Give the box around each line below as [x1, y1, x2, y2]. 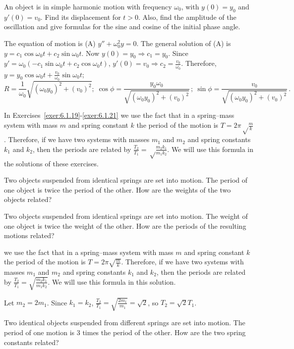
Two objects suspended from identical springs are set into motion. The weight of [4, 211, 248, 221]
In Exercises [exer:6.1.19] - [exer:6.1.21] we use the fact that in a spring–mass [4, 110, 235, 120]
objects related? [4, 194, 52, 204]
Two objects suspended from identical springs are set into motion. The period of [4, 175, 248, 185]
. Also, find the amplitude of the [138, 11, 236, 22]
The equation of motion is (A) [4, 38, 96, 48]
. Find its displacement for [40, 11, 121, 22]
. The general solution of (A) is [136, 38, 231, 48]
